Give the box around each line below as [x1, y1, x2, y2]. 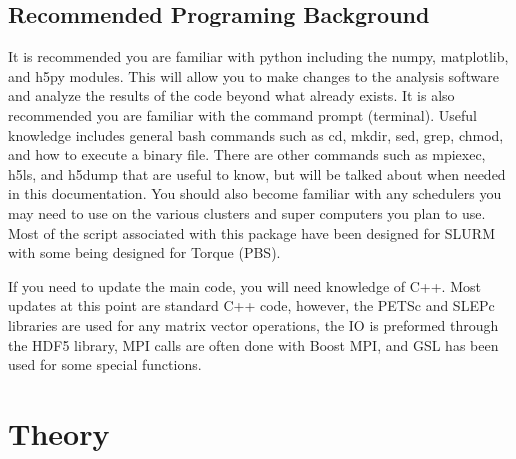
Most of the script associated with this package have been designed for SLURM [8, 222, 496, 243]
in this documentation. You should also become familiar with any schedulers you [8, 183, 502, 204]
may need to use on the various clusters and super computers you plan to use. [8, 202, 486, 223]
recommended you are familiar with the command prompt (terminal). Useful [8, 104, 477, 125]
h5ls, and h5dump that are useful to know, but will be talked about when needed [8, 163, 506, 184]
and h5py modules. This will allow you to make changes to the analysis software [8, 65, 499, 86]
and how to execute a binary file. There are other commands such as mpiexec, [8, 144, 486, 165]
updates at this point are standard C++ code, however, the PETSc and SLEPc [8, 295, 495, 316]
